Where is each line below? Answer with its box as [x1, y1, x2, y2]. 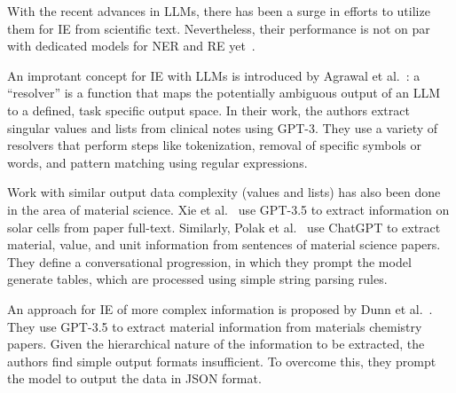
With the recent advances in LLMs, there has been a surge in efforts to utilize [7, 2, 430, 20]
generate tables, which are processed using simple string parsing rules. [7, 270, 388, 288]
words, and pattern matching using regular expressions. [7, 153, 308, 171]
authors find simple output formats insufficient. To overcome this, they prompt [7, 351, 436, 370]
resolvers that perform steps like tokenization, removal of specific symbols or [7, 136, 422, 154]
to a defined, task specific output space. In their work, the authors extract [7, 100, 410, 119]
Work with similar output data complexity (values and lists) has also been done [7, 183, 441, 201]
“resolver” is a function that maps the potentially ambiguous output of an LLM [7, 83, 441, 102]
